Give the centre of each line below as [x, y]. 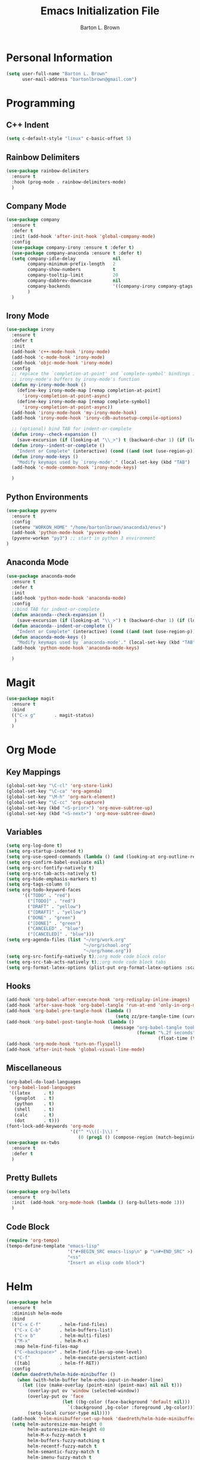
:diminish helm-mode [37, 1314]
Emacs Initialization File [100, 11]
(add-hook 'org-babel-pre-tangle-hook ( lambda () [69, 1010]
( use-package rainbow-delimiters [48, 171]
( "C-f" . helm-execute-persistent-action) [81, 1358]
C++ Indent [28, 125]
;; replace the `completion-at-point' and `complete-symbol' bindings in [105, 374]
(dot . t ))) [37, 1121]
